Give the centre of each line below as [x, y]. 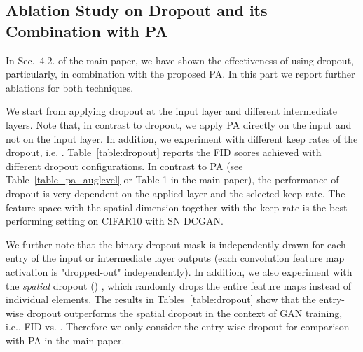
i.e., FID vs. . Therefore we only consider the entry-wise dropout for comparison [178, 326]
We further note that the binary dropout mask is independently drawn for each [176, 244]
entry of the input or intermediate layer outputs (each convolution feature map [175, 258]
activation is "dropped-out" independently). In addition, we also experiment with [179, 271]
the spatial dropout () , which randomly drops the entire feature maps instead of [178, 285]
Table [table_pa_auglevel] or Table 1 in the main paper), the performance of [172, 179]
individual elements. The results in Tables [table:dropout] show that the [161, 299]
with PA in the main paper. [65, 340]
